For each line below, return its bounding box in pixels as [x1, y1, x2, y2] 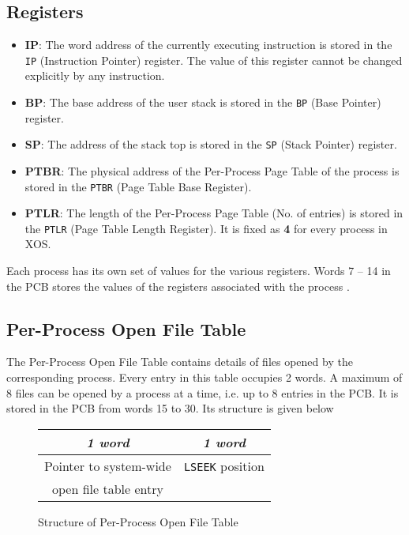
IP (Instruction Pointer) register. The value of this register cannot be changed [24, 51, 403, 68]
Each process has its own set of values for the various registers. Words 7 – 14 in [6, 262, 391, 279]
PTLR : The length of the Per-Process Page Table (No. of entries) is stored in [24, 205, 403, 221]
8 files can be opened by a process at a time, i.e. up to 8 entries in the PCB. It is [6, 384, 399, 401]
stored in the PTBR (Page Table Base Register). [24, 178, 252, 194]
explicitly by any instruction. [24, 67, 165, 84]
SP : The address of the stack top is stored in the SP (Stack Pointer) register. [24, 136, 397, 153]
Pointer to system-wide [44, 456, 171, 475]
